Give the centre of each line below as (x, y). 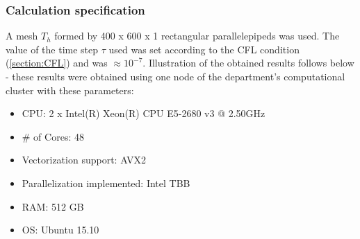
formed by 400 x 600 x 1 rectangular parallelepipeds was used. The (197, 36)
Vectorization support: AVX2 (84, 160)
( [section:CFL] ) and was (57, 63)
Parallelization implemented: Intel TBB (106, 183)
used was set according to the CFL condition (204, 49)
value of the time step (52, 49)
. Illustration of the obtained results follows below (248, 63)
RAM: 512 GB (53, 206)
